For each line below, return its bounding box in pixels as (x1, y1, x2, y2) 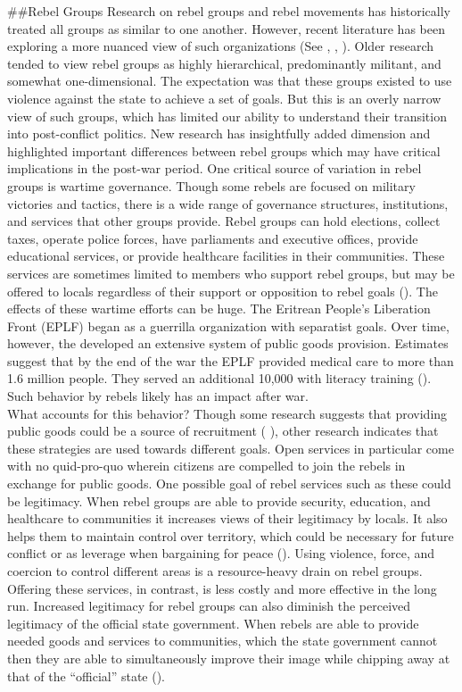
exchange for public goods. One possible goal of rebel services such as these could (7, 474, 451, 493)
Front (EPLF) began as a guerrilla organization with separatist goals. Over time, (7, 316, 450, 335)
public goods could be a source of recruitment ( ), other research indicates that (7, 421, 439, 440)
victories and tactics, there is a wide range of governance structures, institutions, (7, 194, 449, 213)
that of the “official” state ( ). (7, 666, 166, 685)
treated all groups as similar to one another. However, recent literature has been (7, 19, 445, 38)
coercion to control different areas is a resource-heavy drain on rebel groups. (7, 562, 423, 579)
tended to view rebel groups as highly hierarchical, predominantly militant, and (7, 54, 441, 72)
